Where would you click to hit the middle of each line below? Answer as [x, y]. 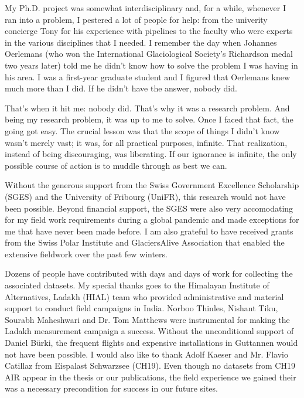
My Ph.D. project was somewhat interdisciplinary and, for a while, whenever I [145, 8]
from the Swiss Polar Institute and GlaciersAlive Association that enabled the [145, 242]
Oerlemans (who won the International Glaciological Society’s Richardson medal [149, 54]
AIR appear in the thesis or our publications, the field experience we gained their [151, 377]
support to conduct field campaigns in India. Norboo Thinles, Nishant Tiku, [141, 308]
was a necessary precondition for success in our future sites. [111, 388]
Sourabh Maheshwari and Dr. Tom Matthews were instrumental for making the [147, 319]
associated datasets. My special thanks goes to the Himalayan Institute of [137, 285]
